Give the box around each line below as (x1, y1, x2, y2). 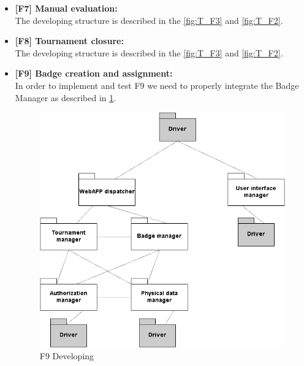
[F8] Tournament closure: (15, 34, 124, 47)
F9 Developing (39, 349, 94, 362)
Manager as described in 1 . (15, 91, 116, 104)
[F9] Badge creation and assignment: (15, 67, 173, 80)
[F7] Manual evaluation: (15, 2, 118, 14)
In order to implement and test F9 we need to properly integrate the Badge (15, 78, 299, 91)
